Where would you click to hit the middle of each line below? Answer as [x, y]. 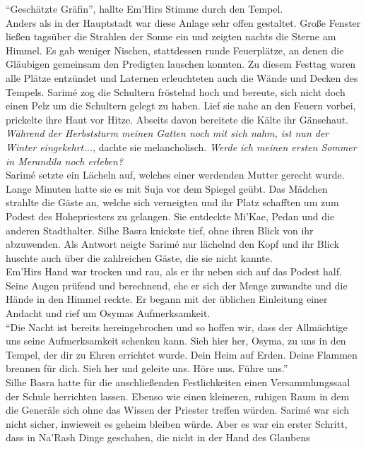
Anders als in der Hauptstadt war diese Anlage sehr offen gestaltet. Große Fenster [183, 22]
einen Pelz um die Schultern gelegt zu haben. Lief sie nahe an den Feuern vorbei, [181, 106]
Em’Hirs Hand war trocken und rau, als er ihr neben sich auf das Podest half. [174, 271]
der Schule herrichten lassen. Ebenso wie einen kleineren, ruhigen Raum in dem [178, 396]
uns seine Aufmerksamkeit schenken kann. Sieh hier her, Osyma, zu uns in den [176, 341]
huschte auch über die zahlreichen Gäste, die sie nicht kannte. [139, 257]
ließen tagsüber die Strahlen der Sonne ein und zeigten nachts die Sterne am [171, 36]
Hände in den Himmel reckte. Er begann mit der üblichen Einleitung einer [167, 299]
